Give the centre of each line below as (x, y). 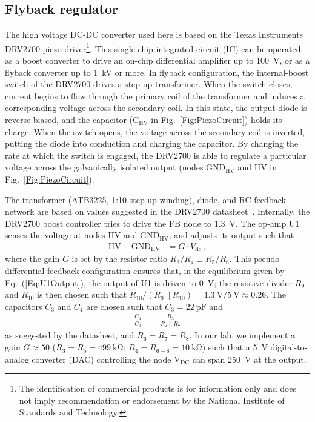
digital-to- (289, 347)
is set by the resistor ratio (120, 259)
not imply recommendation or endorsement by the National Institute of (152, 400)
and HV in (257, 167)
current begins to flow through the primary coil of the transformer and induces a (155, 95)
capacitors (24, 306)
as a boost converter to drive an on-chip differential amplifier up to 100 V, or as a (157, 60)
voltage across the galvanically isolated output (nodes (104, 167)
